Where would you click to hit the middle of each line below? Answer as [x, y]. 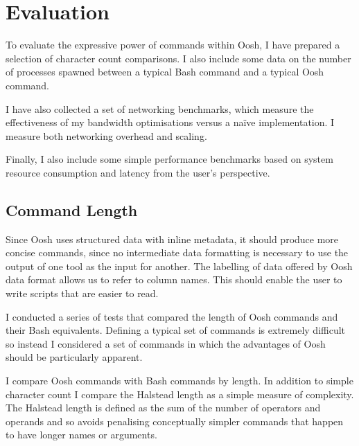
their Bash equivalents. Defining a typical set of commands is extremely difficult [176, 330]
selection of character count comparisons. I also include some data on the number [178, 58]
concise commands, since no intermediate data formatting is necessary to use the [177, 252]
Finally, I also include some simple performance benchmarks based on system [169, 159]
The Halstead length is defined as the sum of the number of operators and [163, 408]
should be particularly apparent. [74, 357]
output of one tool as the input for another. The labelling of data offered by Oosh [179, 266]
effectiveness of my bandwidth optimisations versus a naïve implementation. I [170, 122]
